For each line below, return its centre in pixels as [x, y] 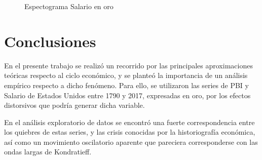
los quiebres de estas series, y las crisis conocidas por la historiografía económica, [130, 132]
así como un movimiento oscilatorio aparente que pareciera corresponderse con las [131, 142]
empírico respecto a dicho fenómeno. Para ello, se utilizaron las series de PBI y [126, 85]
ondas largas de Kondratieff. [48, 152]
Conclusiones [50, 41]
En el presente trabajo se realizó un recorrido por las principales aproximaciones [128, 65]
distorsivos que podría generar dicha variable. [74, 105]
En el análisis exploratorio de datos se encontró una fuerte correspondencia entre [129, 122]
